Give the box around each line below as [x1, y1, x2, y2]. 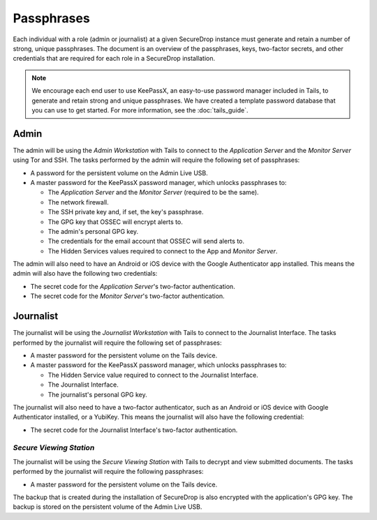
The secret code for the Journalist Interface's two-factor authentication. [30, 426, 238, 434]
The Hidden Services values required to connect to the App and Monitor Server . [47, 246, 278, 255]
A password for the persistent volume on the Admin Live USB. [30, 168, 209, 177]
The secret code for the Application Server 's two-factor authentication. [30, 282, 235, 290]
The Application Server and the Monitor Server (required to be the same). [47, 188, 259, 197]
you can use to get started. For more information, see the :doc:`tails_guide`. [31, 105, 249, 114]
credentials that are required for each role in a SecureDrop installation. [13, 54, 216, 63]
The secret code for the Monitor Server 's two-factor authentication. [30, 292, 225, 300]
